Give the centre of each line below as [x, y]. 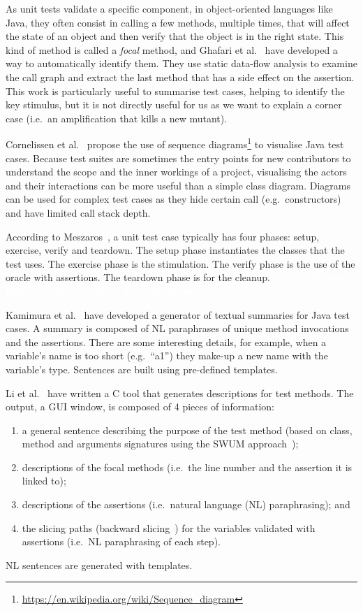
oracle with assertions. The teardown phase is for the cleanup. [138, 277]
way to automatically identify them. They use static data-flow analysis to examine [181, 63]
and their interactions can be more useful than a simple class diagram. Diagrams [178, 185]
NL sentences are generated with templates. [99, 565]
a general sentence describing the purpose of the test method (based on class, [187, 430]
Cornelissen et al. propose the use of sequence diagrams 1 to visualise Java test [175, 143]
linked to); [44, 481]
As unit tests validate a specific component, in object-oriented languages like [169, 8]
